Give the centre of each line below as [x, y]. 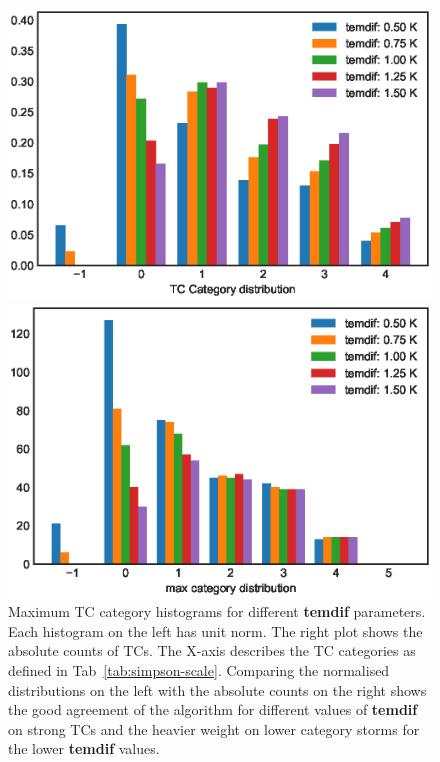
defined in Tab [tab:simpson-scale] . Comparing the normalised [199, 669]
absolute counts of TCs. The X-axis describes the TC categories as [212, 650]
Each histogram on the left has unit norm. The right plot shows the [215, 630]
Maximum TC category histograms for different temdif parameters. [217, 611]
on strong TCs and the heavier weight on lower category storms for [214, 728]
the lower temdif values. [84, 748]
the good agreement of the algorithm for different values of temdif [213, 709]
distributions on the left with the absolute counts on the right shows [217, 689]
